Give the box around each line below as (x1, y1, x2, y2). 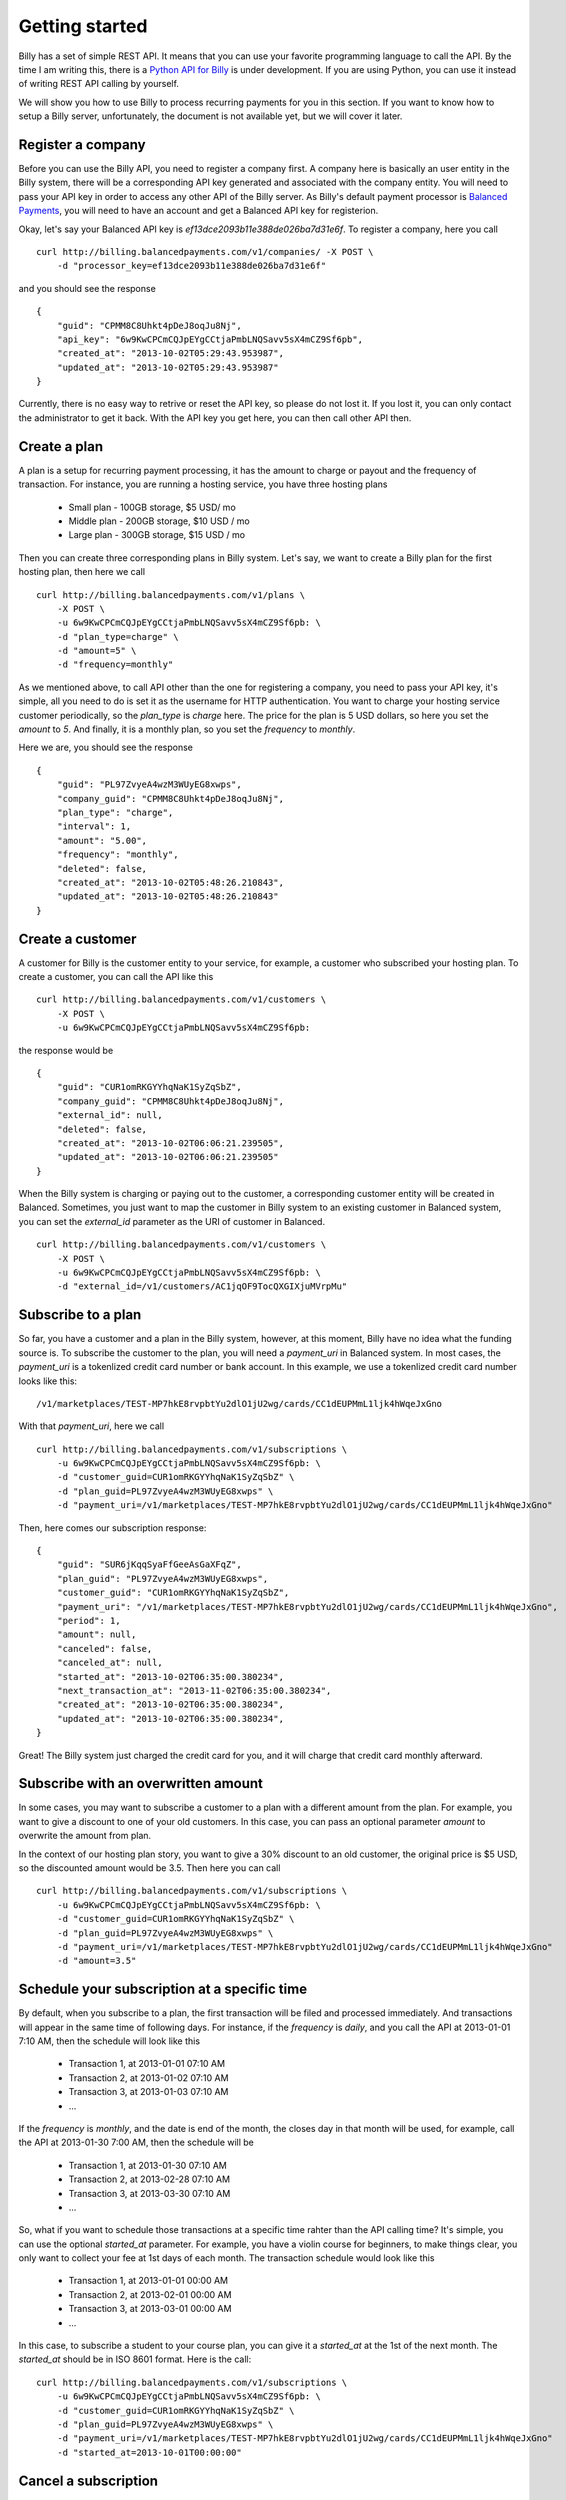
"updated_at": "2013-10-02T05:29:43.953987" (56, 361, 279, 373)
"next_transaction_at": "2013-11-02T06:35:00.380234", (56, 1685, 332, 1696)
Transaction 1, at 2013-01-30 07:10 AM (68, 2159, 227, 2171)
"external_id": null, (56, 1110, 164, 1121)
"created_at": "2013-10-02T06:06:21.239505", (56, 1137, 285, 1149)
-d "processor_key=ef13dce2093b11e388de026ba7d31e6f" (56, 260, 327, 272)
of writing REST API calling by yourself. (18, 78, 180, 90)
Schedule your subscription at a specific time (18, 1981, 308, 1998)
